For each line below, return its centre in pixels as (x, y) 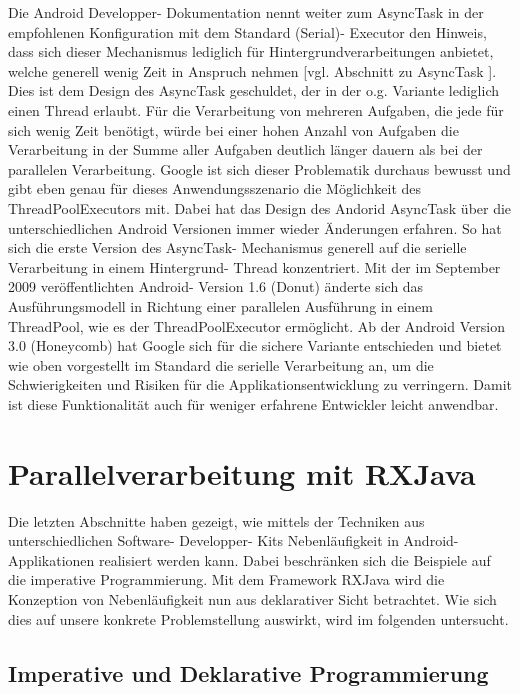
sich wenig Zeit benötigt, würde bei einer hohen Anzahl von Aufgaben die (233, 129)
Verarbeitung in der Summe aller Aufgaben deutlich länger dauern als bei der (245, 149)
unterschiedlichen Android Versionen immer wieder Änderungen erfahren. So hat (255, 227)
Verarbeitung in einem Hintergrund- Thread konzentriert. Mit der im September (254, 266)
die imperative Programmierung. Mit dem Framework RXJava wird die (226, 579)
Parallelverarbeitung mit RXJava (242, 472)
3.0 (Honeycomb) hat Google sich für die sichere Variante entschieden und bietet (255, 345)
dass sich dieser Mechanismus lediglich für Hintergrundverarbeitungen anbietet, (251, 51)
